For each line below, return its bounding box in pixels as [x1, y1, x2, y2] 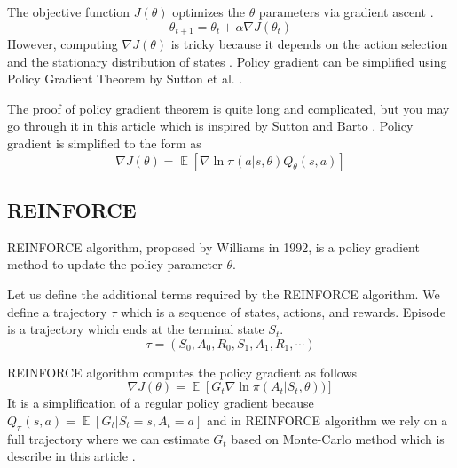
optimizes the [172, 3, 245, 20]
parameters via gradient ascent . [258, 3, 434, 20]
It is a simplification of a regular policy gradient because [7, 393, 314, 412]
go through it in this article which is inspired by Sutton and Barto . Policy [7, 116, 414, 135]
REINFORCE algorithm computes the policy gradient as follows [7, 362, 358, 381]
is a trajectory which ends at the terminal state [7, 320, 264, 338]
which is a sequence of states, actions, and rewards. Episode [120, 302, 445, 321]
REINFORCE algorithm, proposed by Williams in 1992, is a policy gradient [7, 237, 420, 256]
